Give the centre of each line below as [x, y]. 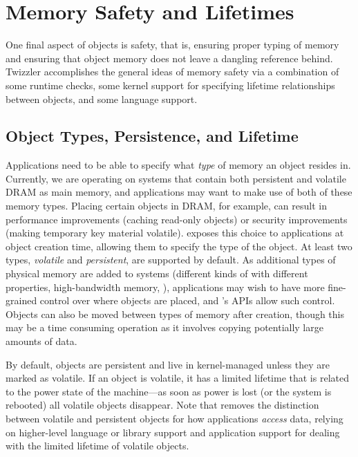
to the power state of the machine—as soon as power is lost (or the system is [169, 391]
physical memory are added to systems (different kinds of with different [157, 273]
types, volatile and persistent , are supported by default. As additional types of [171, 260]
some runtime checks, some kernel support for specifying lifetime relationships [170, 85]
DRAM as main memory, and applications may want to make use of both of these [179, 192]
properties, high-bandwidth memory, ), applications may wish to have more [165, 287]
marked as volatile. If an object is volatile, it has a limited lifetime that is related [177, 378]
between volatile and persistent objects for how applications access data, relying [175, 418]
